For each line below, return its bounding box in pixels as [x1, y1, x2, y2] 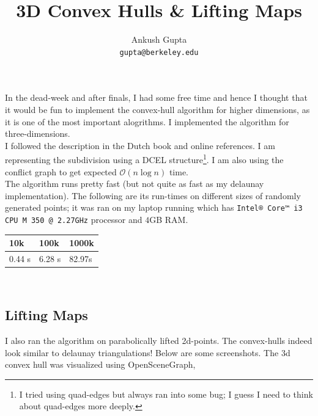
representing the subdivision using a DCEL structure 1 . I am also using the [5, 151, 284, 166]
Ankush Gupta [131, 33, 187, 46]
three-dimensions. [5, 127, 70, 140]
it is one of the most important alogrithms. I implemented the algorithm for [5, 115, 289, 128]
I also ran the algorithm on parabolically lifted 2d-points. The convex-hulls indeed [5, 334, 312, 346]
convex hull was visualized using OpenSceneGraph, [5, 358, 196, 371]
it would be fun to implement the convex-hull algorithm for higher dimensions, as [5, 103, 310, 115]
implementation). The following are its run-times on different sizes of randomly [5, 189, 301, 202]
